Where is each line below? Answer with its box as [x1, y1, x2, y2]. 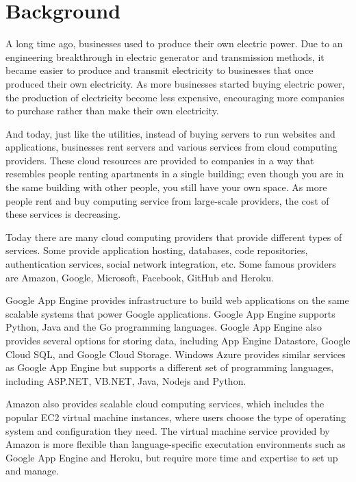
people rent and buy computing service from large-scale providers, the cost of [5, 193, 329, 207]
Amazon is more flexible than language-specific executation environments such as [5, 437, 346, 451]
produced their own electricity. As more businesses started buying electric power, [5, 76, 345, 90]
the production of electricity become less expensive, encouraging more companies [5, 90, 344, 104]
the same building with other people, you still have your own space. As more [5, 180, 327, 194]
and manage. [5, 464, 59, 478]
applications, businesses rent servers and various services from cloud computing [5, 140, 338, 154]
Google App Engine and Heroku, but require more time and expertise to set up [5, 450, 338, 464]
